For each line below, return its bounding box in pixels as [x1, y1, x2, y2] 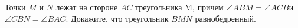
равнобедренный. [195, 12, 256, 24]
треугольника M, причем [135, 1, 224, 13]
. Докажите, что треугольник [66, 12, 169, 24]
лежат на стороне [55, 1, 118, 13]
